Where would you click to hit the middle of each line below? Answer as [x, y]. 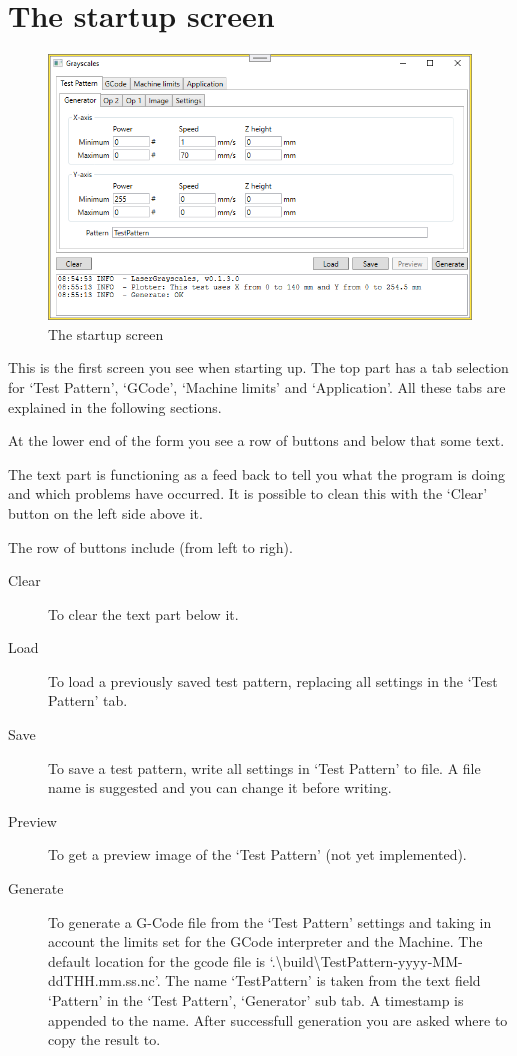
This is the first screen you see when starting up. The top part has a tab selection [258, 367]
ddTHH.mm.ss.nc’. [104, 980]
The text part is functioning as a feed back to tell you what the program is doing [256, 473]
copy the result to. [104, 1039]
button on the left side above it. [105, 512]
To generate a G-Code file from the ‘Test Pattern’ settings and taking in [270, 921]
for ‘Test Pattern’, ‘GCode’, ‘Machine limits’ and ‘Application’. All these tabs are [257, 386]
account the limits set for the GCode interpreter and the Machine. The [265, 941]
